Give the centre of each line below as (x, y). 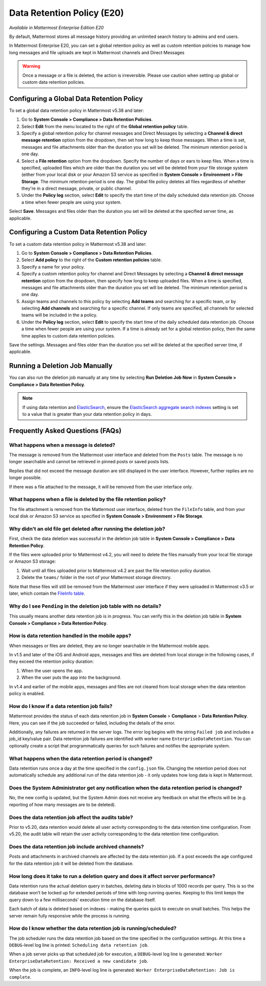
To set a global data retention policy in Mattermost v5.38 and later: (77, 110)
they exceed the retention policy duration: (51, 662)
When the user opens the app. (52, 671)
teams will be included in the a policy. (60, 315)
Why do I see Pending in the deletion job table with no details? (85, 606)
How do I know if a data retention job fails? (61, 706)
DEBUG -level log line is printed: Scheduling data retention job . (79, 945)
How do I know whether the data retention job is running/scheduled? (93, 928)
